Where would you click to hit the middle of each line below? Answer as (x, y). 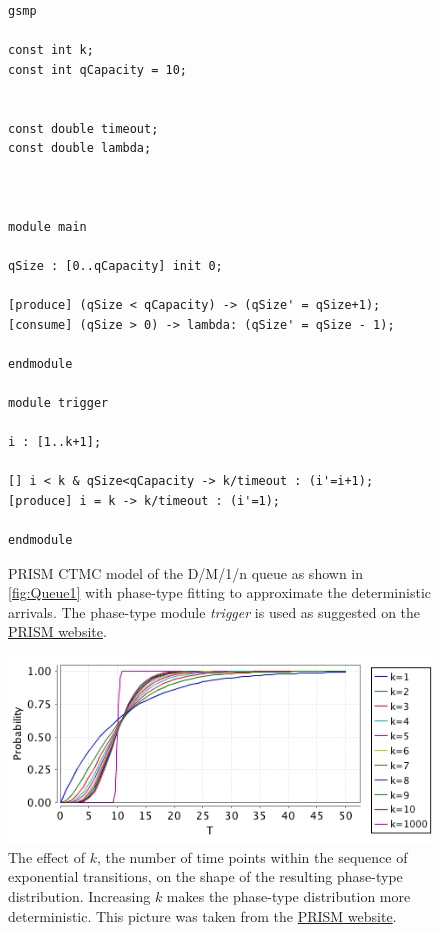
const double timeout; (83, 128)
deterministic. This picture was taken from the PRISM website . (202, 915)
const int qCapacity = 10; (97, 69)
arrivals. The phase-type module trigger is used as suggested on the (214, 611)
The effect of (46, 856)
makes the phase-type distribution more (288, 895)
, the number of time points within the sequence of (252, 856)
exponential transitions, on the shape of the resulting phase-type (205, 876)
